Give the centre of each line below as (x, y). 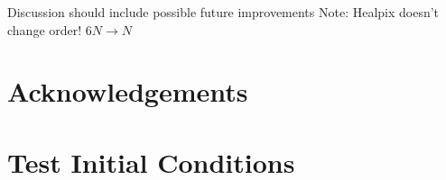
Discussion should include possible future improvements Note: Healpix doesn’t (223, 12)
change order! (45, 29)
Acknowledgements (128, 91)
